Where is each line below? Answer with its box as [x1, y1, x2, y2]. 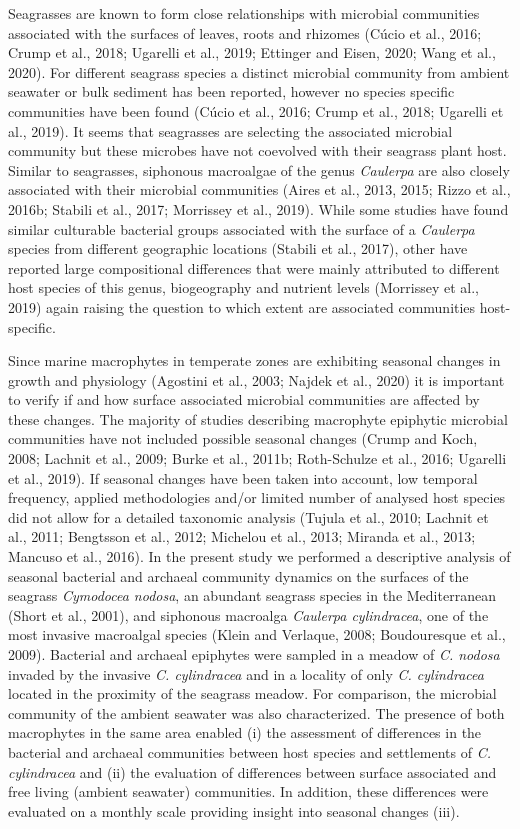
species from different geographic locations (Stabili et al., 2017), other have [8, 238, 468, 259]
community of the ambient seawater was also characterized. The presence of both [8, 702, 505, 723]
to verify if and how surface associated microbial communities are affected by [8, 389, 480, 410]
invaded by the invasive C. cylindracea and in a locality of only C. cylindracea [8, 663, 484, 684]
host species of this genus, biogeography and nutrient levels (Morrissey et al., [8, 277, 479, 298]
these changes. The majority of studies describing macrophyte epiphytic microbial [8, 408, 508, 429]
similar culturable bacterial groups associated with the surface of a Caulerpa [8, 218, 475, 239]
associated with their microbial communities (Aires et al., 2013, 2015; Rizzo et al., [8, 179, 511, 200]
